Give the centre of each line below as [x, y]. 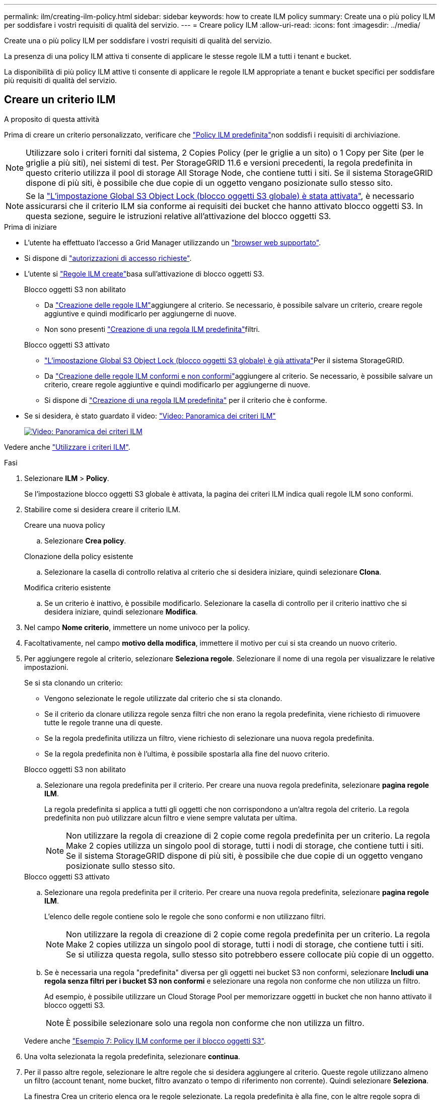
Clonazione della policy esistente [79, 556]
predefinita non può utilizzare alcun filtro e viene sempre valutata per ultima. [171, 817]
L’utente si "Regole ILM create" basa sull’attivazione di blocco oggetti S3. [144, 273]
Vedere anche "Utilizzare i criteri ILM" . [67, 447]
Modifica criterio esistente [67, 587]
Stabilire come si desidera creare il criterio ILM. [102, 509]
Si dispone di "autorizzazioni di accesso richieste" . [108, 258]
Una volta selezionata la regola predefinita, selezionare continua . [132, 1056]
